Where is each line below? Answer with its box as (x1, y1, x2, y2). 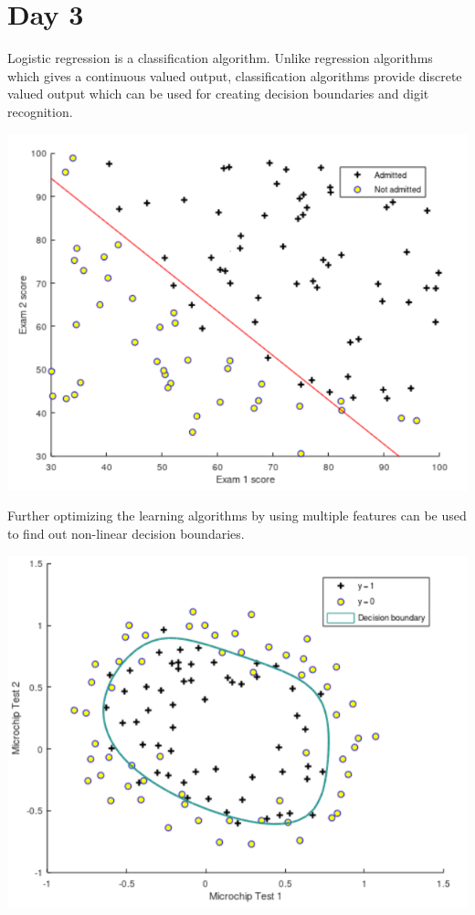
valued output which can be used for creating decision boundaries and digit (7, 84, 429, 103)
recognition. (7, 101, 73, 121)
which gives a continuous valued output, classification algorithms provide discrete (7, 66, 462, 85)
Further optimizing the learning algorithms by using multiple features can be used (7, 506, 467, 525)
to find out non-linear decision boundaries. (7, 524, 245, 543)
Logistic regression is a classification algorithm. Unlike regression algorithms (7, 48, 433, 68)
